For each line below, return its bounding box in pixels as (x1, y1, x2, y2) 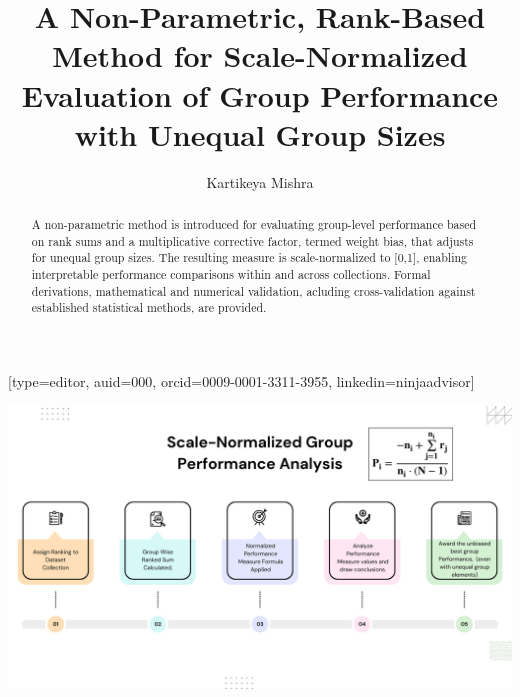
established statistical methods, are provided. (31, 299, 267, 316)
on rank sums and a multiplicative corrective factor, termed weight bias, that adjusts (31, 232, 474, 249)
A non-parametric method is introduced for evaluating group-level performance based (31, 216, 477, 233)
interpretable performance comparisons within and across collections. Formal (31, 266, 431, 283)
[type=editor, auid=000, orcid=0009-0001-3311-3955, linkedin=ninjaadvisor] (8, 371, 475, 392)
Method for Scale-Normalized (52, 35, 468, 76)
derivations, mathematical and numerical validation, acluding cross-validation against (31, 282, 476, 299)
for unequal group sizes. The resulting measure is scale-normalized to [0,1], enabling (31, 249, 468, 266)
